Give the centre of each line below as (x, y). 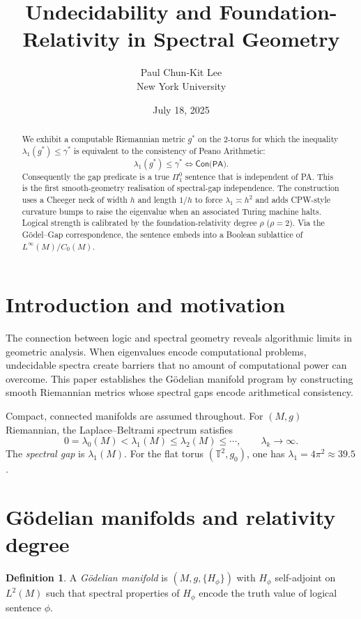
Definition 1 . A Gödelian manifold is (87, 578)
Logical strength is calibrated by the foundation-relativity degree (139, 223)
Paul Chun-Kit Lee (181, 72)
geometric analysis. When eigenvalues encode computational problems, (156, 351)
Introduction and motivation (146, 304)
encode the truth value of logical (268, 593)
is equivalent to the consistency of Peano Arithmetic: (169, 150)
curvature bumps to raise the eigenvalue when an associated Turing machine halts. (171, 211)
